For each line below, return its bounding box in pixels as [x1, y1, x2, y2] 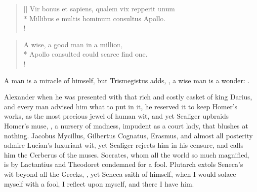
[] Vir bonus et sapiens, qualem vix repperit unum [23, 3, 175, 13]
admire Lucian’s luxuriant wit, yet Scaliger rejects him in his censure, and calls [4, 140, 244, 150]
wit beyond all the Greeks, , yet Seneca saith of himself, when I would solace [4, 168, 236, 179]
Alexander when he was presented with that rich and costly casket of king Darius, [4, 92, 252, 102]
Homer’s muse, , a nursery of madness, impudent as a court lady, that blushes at [4, 120, 248, 130]
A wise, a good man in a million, [23, 39, 123, 49]
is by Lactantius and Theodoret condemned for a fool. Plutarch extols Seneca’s [4, 159, 243, 169]
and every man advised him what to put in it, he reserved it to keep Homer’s [4, 101, 238, 111]
